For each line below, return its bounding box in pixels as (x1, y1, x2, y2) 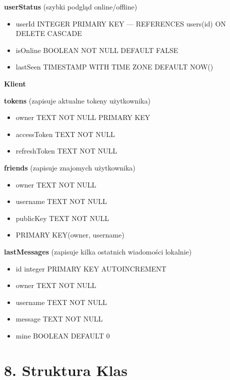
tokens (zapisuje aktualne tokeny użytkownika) (4, 95, 150, 105)
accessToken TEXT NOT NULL (15, 128, 115, 139)
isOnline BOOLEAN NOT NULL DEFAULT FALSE (15, 44, 178, 55)
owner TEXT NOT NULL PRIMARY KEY (15, 112, 150, 122)
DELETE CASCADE (15, 28, 82, 38)
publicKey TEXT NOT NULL (15, 212, 109, 223)
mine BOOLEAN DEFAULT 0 (15, 330, 110, 340)
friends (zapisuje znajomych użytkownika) (4, 162, 135, 172)
